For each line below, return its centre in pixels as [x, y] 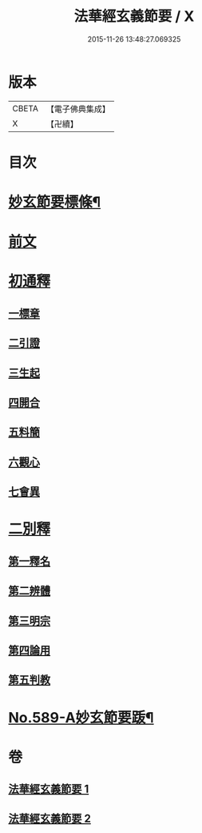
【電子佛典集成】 [78, 109]
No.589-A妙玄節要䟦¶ [81, 717]
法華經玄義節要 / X [134, 16]
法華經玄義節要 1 [49, 789]
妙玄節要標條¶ [55, 202]
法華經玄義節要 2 [50, 819]
